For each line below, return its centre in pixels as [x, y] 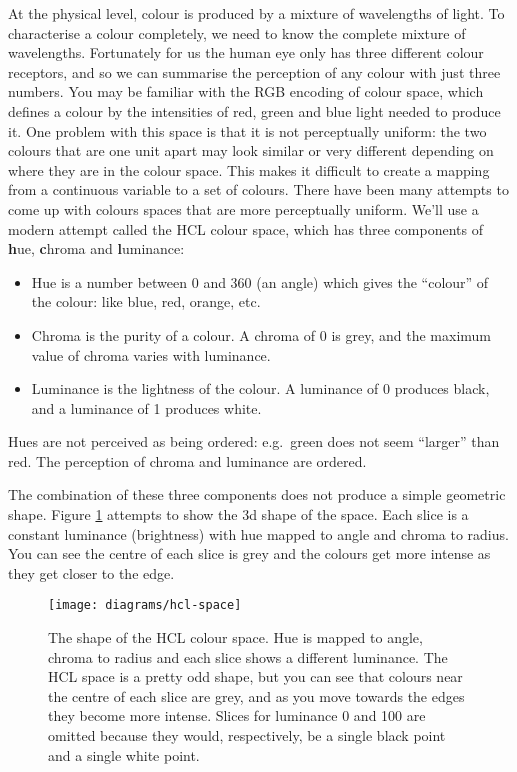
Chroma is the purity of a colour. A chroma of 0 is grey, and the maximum [261, 334]
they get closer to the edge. [91, 572]
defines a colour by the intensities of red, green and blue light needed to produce [254, 110]
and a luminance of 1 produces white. [146, 407]
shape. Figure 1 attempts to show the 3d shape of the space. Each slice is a [238, 514]
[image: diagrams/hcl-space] [145, 605]
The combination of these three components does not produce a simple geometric [257, 494]
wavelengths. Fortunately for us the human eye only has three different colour [246, 52]
